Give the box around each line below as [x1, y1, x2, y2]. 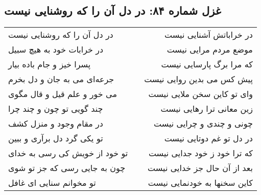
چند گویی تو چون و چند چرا [8, 103, 103, 115]
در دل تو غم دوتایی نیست [164, 132, 253, 144]
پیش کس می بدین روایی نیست [144, 73, 253, 85]
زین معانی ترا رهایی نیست [160, 103, 253, 115]
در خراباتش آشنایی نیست [164, 29, 253, 41]
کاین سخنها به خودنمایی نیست [148, 177, 253, 189]
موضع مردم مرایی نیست [167, 43, 253, 56]
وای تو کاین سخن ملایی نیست [148, 88, 253, 100]
